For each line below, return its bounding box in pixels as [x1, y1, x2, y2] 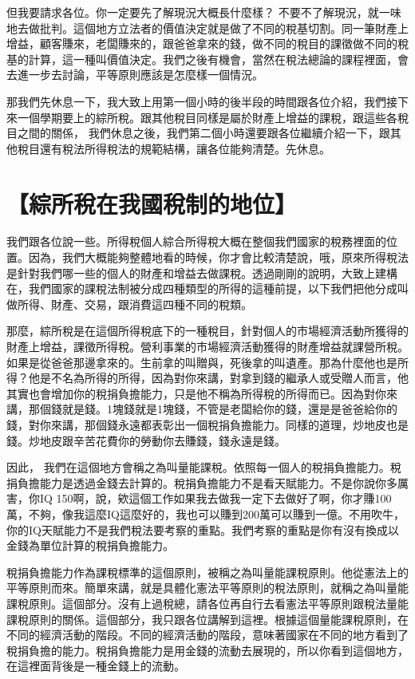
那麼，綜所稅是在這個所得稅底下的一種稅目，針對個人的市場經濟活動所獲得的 [6, 322, 409, 339]
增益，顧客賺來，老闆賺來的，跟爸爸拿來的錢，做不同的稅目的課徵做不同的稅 [6, 35, 409, 52]
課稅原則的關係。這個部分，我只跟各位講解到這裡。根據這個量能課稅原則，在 [6, 610, 409, 627]
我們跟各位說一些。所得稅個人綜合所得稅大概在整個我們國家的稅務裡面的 [6, 233, 386, 250]
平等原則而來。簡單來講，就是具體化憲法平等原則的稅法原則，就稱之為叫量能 [6, 579, 409, 596]
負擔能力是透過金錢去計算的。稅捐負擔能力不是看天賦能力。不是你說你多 [17, 474, 397, 491]
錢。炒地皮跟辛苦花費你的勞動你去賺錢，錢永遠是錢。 [6, 432, 286, 448]
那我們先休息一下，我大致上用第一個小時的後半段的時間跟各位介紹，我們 [6, 93, 386, 109]
